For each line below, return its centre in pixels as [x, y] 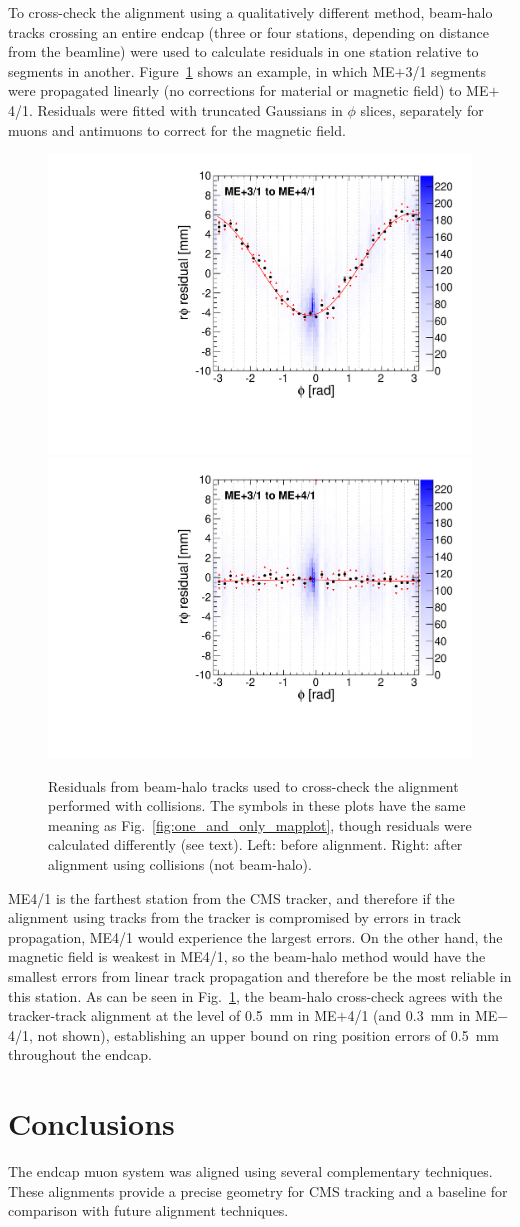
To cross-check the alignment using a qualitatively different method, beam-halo [250, 12]
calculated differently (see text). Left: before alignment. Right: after [255, 844]
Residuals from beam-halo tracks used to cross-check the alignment [253, 785]
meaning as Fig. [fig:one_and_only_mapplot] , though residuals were [260, 824]
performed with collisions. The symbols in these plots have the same [257, 805]
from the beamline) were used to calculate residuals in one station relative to [243, 51]
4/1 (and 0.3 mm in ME [422, 1015]
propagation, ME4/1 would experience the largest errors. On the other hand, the [255, 936]
